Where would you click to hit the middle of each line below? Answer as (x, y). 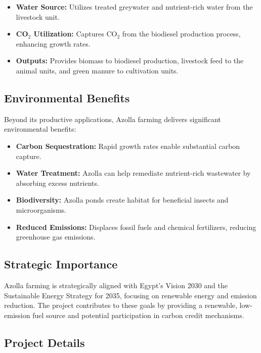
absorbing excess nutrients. (57, 183)
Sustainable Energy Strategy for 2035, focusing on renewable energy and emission (130, 295)
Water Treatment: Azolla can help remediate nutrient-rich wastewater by (133, 173)
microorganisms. (41, 209)
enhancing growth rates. (53, 43)
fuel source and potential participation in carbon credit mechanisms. (138, 315)
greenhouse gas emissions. (56, 237)
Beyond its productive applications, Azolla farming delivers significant (113, 119)
